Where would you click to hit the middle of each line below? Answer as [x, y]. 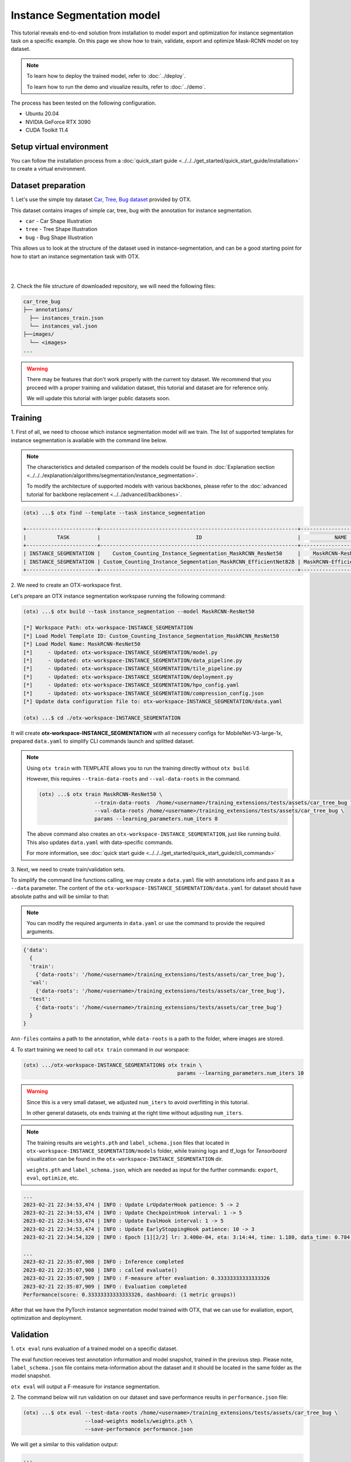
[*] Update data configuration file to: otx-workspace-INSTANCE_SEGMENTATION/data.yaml [153, 701]
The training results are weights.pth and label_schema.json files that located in [128, 1143]
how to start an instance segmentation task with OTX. [75, 256]
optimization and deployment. [47, 1318]
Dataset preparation [48, 186]
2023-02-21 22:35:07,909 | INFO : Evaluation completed [105, 1286]
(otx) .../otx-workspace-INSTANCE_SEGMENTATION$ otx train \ [113, 1065]
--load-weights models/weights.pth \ [139, 1421]
